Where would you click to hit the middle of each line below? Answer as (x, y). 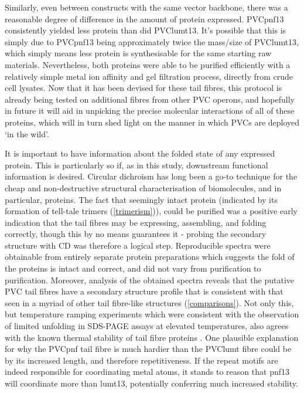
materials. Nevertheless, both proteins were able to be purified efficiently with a (148, 64)
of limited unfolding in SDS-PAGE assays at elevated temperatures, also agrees (147, 326)
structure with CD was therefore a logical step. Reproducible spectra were (138, 245)
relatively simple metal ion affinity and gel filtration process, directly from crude (149, 76)
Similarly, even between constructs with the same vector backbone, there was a (146, 7)
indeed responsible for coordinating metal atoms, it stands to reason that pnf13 (147, 372)
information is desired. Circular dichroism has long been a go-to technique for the (151, 176)
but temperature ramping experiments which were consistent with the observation (152, 314)
